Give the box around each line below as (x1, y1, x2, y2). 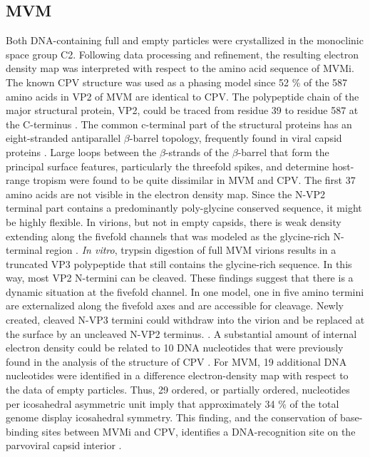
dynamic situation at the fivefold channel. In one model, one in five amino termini (6, 284, 364, 299)
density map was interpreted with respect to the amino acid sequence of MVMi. (6, 61, 354, 76)
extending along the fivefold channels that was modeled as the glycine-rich (6, 228, 330, 243)
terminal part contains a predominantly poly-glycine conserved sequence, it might (6, 200, 362, 215)
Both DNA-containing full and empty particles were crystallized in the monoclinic (6, 33, 364, 48)
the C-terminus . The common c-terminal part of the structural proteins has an (6, 116, 352, 131)
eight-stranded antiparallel (6, 130, 121, 145)
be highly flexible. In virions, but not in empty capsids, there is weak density (6, 214, 341, 229)
